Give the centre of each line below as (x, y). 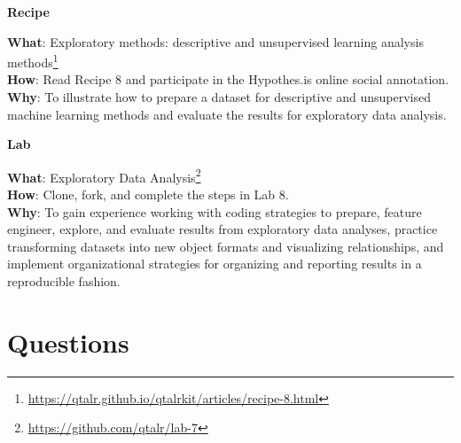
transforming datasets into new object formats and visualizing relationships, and (226, 246)
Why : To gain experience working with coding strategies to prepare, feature (215, 211)
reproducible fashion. (64, 281)
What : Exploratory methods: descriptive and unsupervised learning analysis (215, 41)
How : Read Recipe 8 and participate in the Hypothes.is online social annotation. (228, 79)
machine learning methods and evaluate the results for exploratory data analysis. (227, 114)
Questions (68, 342)
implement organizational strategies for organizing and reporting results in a (215, 264)
